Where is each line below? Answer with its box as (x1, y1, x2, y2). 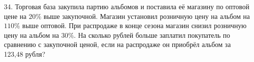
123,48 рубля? (4, 48, 45, 59)
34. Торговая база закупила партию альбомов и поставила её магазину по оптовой (4, 1, 250, 11)
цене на (4, 11, 27, 21)
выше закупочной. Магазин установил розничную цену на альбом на (43, 11, 250, 21)
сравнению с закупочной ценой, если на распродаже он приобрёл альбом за (4, 39, 231, 49)
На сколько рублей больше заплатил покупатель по (78, 30, 230, 40)
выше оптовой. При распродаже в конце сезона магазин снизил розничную (22, 20, 247, 31)
